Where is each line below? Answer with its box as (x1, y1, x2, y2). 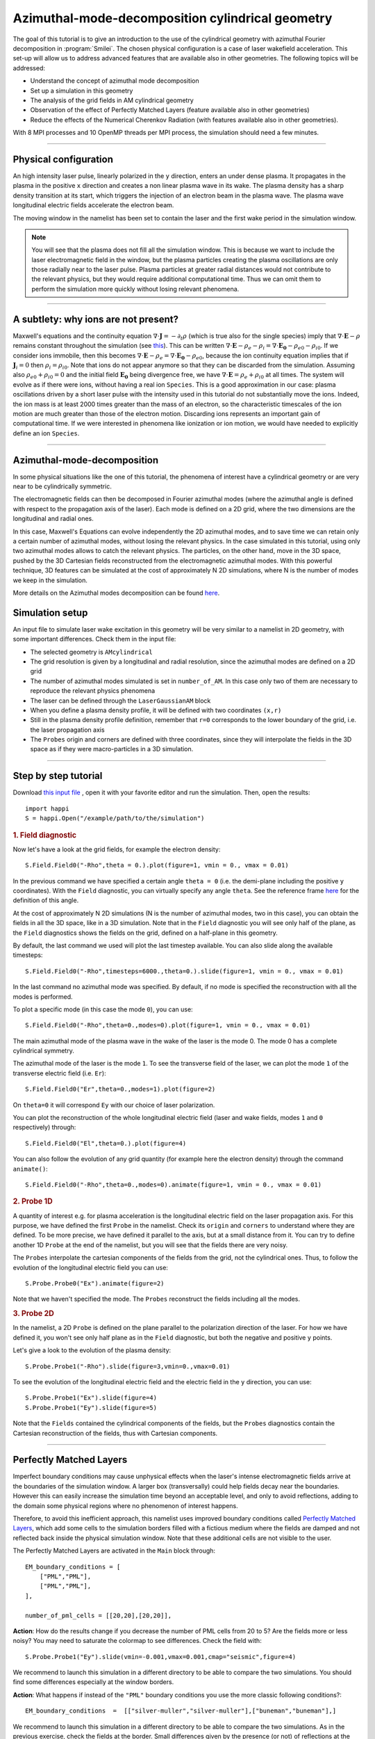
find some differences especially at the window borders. (12, 1678, 174, 1686)
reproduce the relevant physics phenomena (30, 687, 156, 695)
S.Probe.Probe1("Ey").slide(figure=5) (25, 1404, 158, 1411)
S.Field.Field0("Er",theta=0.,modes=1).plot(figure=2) (25, 1085, 216, 1093)
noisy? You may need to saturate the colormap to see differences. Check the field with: (12, 1637, 262, 1645)
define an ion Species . (12, 428, 80, 438)
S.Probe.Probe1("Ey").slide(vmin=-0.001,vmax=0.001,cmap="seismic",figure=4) (25, 1653, 297, 1660)
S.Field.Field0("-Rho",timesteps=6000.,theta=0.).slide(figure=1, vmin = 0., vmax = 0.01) (25, 967, 344, 975)
